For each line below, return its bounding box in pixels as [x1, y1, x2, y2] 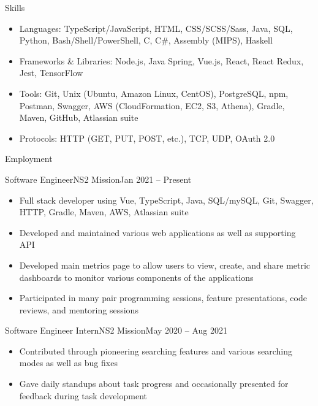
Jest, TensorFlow [19, 66, 83, 79]
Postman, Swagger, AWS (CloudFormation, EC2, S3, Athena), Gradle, [19, 99, 285, 112]
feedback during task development [19, 389, 147, 402]
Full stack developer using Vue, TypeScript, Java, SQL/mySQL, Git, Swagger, [19, 193, 314, 206]
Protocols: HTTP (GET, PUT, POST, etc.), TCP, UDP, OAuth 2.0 [19, 131, 275, 144]
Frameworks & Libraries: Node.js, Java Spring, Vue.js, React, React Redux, [19, 54, 304, 67]
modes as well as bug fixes [19, 356, 118, 369]
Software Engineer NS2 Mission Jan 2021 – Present [5, 172, 192, 185]
